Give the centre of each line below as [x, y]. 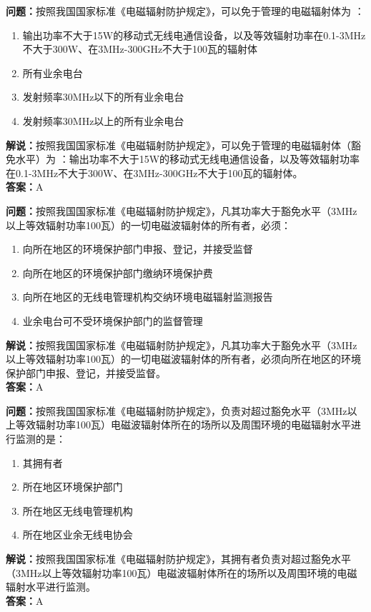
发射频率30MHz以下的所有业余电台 [103, 97]
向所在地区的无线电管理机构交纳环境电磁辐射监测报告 [148, 297]
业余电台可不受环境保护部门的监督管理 [113, 320]
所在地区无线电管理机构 [78, 510]
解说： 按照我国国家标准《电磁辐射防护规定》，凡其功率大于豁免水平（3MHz [182, 345]
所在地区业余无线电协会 [78, 535]
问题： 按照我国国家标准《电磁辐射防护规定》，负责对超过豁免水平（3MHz [177, 410]
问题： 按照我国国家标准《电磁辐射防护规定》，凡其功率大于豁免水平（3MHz [182, 210]
